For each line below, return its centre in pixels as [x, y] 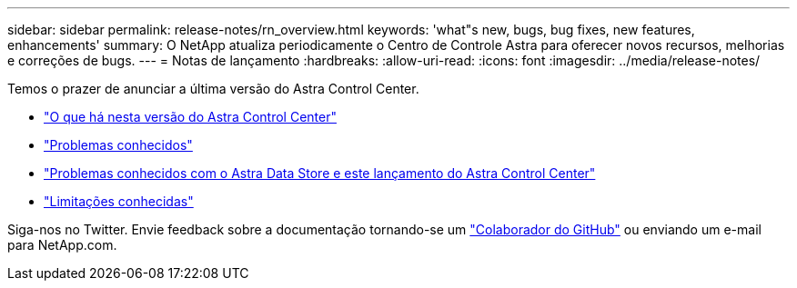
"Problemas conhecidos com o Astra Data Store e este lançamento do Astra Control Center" [320, 173]
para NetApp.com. [62, 245]
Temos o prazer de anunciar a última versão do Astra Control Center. [213, 89]
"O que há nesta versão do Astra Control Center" [190, 117]
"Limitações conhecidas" [119, 201]
